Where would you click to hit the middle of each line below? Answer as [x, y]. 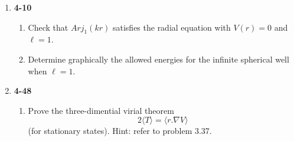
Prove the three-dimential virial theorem [101, 110]
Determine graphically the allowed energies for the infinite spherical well [159, 59]
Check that [48, 27]
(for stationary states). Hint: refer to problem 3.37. [120, 131]
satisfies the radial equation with [171, 27]
